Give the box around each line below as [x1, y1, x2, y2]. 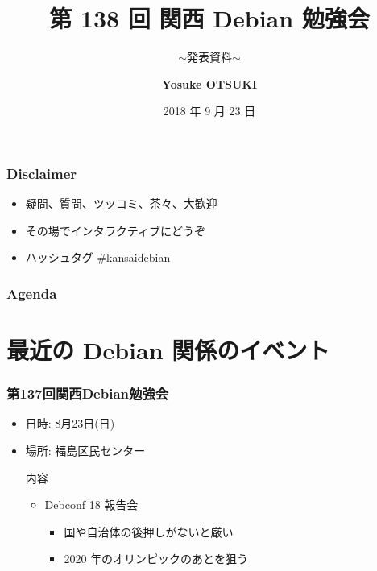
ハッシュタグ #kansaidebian [25, 249, 171, 266]
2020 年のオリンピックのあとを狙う [64, 550, 249, 567]
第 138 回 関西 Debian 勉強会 [49, 2, 370, 35]
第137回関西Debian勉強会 [6, 383, 169, 403]
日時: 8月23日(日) [25, 415, 115, 432]
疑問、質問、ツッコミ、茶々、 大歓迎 [25, 195, 217, 212]
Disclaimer [6, 163, 77, 183]
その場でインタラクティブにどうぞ [25, 221, 205, 238]
